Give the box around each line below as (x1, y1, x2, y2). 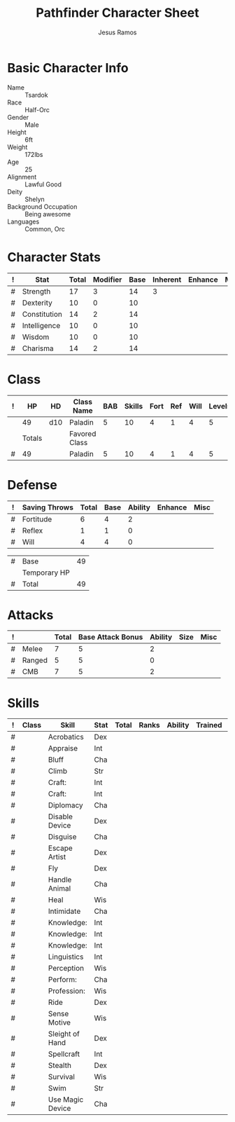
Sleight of (48, 1029, 80, 1039)
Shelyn (24, 195, 45, 203)
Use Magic (48, 1095, 84, 1104)
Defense (7, 477, 57, 493)
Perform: (48, 975, 77, 985)
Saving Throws (22, 502, 73, 512)
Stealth (48, 1060, 72, 1070)
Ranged (22, 655, 48, 665)
